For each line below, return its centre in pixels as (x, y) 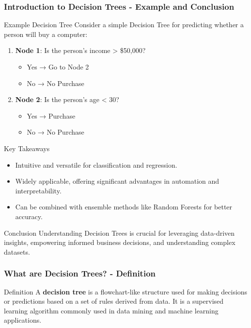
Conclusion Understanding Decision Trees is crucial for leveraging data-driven (119, 233)
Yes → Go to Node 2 (58, 67)
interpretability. (38, 190)
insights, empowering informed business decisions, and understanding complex (120, 242)
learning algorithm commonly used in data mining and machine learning (111, 310)
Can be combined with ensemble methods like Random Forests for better (124, 207)
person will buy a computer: (46, 34)
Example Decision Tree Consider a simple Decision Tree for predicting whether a (124, 25)
